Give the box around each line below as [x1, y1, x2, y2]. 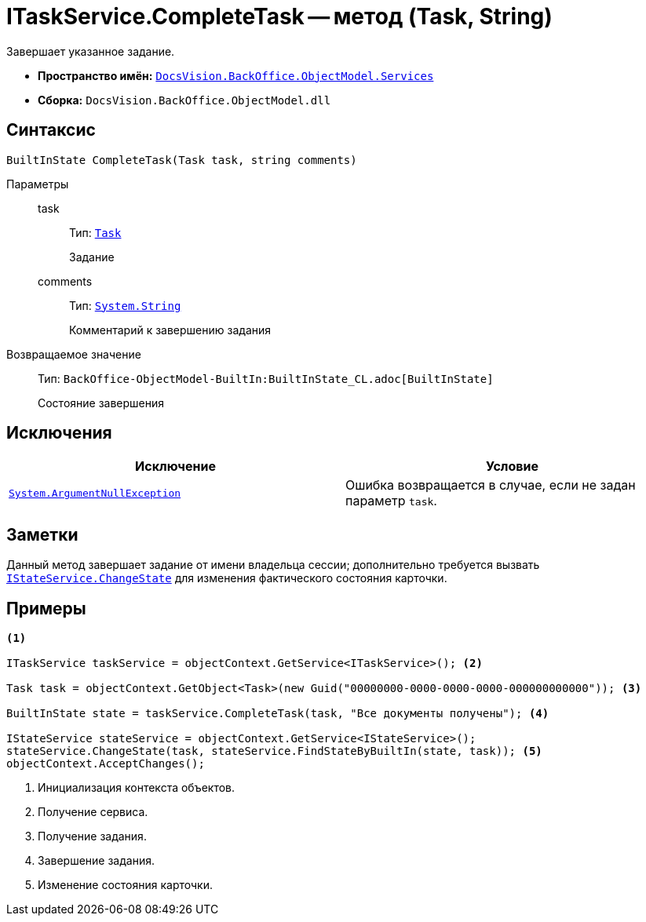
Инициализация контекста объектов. [38, 781, 235, 795]
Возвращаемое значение [6, 347, 141, 361]
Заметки [6, 524, 78, 545]
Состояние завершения [38, 395, 165, 410]
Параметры [6, 177, 69, 191]
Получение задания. [38, 829, 147, 844]
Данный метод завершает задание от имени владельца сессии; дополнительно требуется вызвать [6, 558, 540, 572]
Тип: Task [69, 225, 122, 239]
